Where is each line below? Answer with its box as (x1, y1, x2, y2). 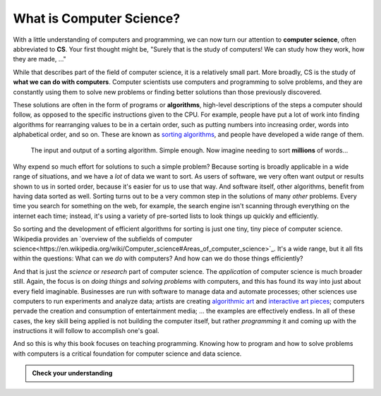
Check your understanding (32, 369, 113, 378)
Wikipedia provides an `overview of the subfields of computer (13, 234, 193, 243)
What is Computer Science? (13, 11, 181, 26)
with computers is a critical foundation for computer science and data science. (13, 349, 242, 358)
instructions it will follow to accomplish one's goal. (13, 327, 159, 335)
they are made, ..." (13, 55, 66, 64)
